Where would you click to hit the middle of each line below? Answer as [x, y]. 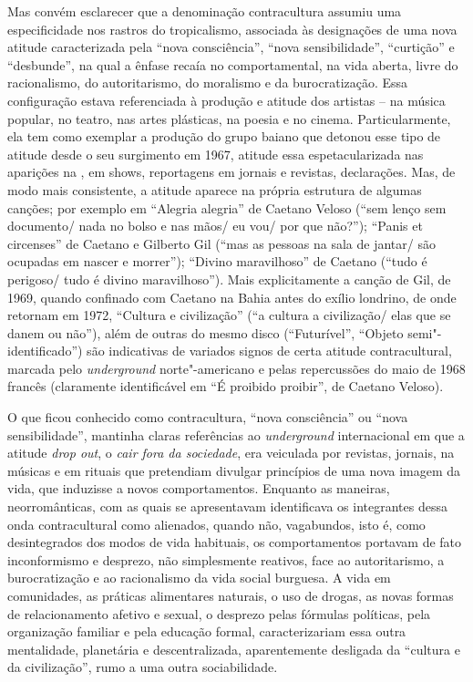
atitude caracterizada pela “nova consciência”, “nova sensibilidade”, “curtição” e [231, 47]
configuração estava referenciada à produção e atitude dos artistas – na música [226, 100]
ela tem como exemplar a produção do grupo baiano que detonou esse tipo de [224, 136]
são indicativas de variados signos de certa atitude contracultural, [269, 351]
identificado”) [45, 351]
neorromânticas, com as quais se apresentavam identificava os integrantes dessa [227, 506]
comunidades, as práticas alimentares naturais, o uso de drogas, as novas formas [231, 595]
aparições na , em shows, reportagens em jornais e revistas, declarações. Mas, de [231, 172]
